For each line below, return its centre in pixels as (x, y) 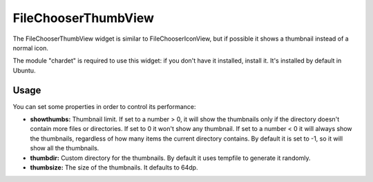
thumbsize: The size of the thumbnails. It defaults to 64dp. (114, 167)
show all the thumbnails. (65, 148)
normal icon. (30, 48)
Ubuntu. (24, 70)
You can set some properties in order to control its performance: (104, 106)
